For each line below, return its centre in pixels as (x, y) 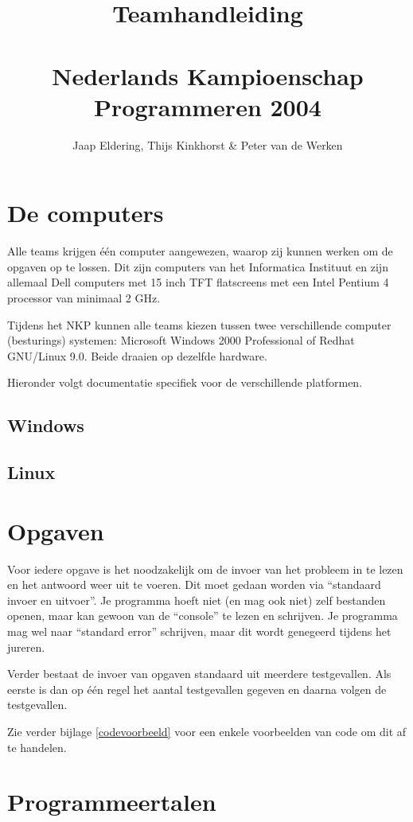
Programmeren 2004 (208, 106)
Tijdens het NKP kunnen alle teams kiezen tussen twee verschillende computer (199, 324)
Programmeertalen (112, 802)
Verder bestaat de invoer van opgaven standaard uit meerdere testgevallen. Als (199, 674)
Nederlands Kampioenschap (208, 75)
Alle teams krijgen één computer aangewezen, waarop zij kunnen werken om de (200, 251)
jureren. (26, 647)
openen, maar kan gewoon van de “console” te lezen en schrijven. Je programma (203, 616)
